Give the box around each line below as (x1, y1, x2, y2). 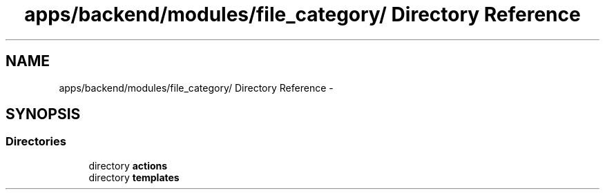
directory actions (88, 159, 168, 172)
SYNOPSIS (6, 105, 81, 123)
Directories (6, 134, 66, 149)
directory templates (88, 171, 180, 183)
